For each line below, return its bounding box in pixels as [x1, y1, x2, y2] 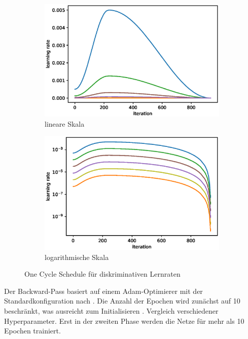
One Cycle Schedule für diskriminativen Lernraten [24, 269, 181, 279]
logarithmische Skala [45, 251, 109, 262]
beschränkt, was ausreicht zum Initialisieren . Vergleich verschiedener [4, 305, 219, 316]
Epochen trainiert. [4, 325, 61, 336]
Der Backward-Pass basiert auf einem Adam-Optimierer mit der [4, 285, 203, 296]
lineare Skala [45, 118, 85, 129]
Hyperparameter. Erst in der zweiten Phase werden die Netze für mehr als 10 [4, 315, 244, 326]
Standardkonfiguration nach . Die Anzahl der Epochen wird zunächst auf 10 [4, 295, 240, 306]
